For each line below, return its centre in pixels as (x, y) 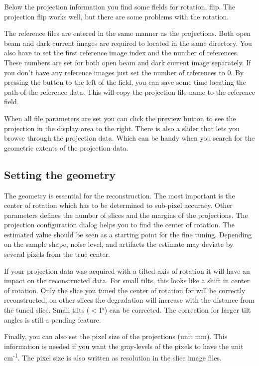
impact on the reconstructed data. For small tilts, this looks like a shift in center (127, 280)
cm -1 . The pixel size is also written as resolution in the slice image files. (113, 357)
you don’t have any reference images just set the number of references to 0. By (124, 72)
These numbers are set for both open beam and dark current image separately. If (128, 62)
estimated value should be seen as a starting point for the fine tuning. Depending (128, 234)
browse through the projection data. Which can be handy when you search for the (129, 138)
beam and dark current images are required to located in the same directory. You (128, 43)
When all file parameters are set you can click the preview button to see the (120, 118)
